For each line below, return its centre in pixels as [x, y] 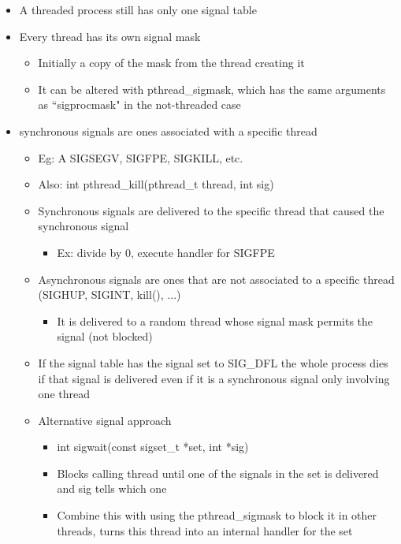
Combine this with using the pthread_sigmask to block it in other [217, 515]
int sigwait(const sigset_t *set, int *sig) [153, 447]
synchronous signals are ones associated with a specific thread [168, 130]
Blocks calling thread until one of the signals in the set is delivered [218, 473]
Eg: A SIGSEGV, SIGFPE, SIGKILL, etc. [141, 157]
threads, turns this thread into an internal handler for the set [205, 530]
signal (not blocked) [105, 336]
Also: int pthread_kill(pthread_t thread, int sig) [156, 184]
